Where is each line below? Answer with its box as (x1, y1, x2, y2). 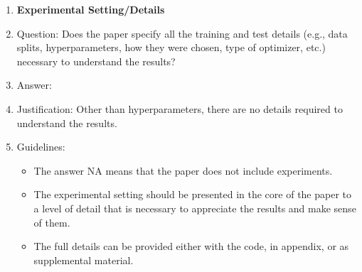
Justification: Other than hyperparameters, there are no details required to (16, 101, 343, 116)
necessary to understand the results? (16, 53, 176, 68)
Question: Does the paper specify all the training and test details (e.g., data (16, 26, 348, 40)
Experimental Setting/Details (16, 2, 165, 16)
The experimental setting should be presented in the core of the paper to (33, 187, 352, 202)
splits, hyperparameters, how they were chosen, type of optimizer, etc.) (16, 40, 326, 55)
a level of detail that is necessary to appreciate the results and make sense (33, 200, 356, 215)
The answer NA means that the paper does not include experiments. (33, 163, 333, 178)
